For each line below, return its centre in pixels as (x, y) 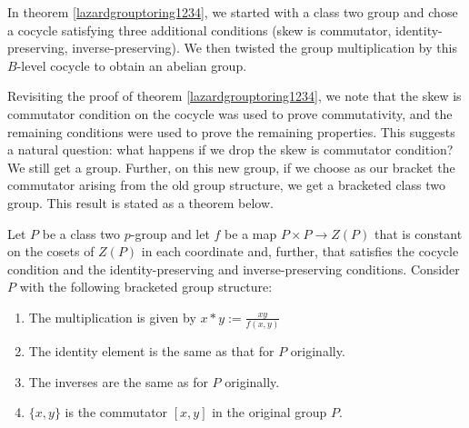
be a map (251, 233)
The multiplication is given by (112, 317)
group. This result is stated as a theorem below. (140, 202)
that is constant (418, 233)
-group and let (170, 233)
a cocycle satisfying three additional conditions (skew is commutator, (200, 30)
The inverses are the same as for (118, 381)
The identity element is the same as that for (151, 351)
